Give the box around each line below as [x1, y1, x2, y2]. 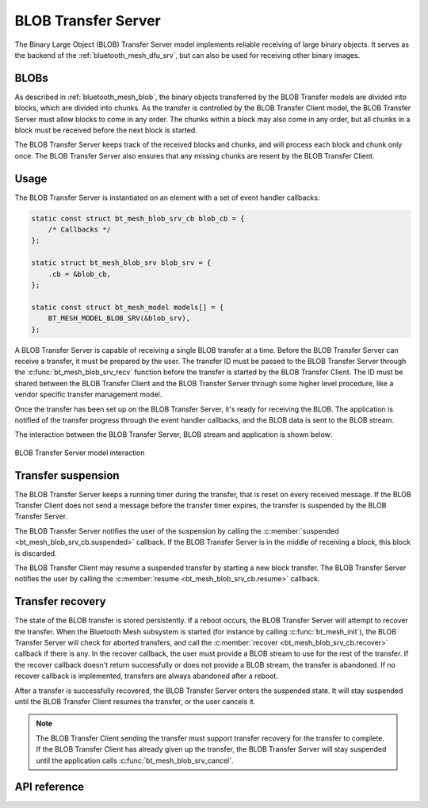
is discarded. [14, 548, 57, 558]
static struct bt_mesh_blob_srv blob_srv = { [31, 258, 212, 267]
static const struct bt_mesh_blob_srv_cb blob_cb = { [31, 214, 245, 223]
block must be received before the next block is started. [14, 125, 197, 135]
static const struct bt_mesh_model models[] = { [31, 302, 224, 312]
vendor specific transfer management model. [14, 389, 162, 400]
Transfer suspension [14, 469, 120, 482]
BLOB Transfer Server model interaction [14, 448, 146, 458]
